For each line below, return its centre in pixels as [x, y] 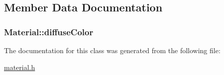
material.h [20, 67]
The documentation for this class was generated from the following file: [112, 50]
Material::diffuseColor [49, 32]
